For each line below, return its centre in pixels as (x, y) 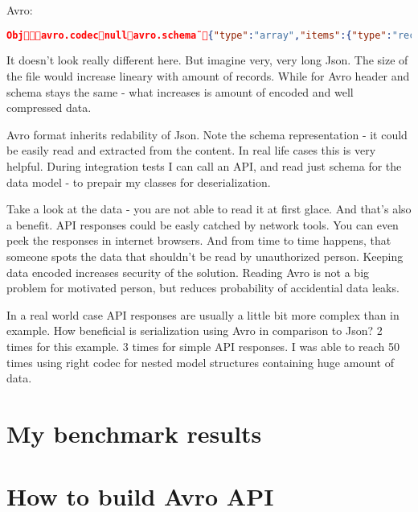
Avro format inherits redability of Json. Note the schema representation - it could (207, 134)
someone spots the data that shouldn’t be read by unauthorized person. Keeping (205, 256)
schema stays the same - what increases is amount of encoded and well (180, 91)
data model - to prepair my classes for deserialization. (139, 182)
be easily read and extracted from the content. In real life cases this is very (191, 150)
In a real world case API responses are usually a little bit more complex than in (203, 314)
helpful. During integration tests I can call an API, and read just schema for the (204, 166)
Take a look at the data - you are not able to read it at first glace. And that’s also (209, 209)
